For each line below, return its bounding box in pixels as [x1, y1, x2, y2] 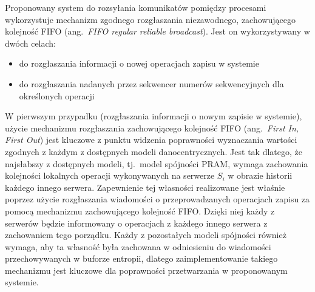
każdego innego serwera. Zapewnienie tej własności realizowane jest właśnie [5, 181, 285, 193]
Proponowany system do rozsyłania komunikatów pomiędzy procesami [5, 1, 266, 13]
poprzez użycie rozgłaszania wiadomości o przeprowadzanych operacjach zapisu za [5, 193, 310, 205]
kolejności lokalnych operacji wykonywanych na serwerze [5, 169, 215, 182]
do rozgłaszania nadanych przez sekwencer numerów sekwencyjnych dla [19, 77, 284, 90]
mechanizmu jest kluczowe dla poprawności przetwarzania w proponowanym [5, 264, 288, 276]
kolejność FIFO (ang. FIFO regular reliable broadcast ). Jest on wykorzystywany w [5, 25, 310, 38]
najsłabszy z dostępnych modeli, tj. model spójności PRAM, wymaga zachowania [5, 157, 308, 170]
